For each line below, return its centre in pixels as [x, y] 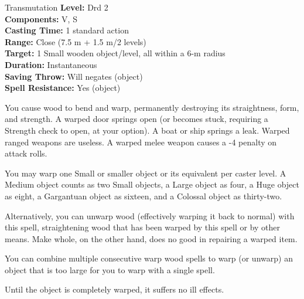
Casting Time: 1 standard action [67, 30]
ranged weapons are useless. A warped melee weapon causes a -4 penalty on [141, 142]
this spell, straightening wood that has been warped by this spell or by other [143, 227]
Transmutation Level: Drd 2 [57, 7]
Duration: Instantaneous [51, 64]
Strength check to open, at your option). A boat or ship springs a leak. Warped [147, 130]
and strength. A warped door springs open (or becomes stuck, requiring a [136, 119]
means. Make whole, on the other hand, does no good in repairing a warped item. [151, 238]
